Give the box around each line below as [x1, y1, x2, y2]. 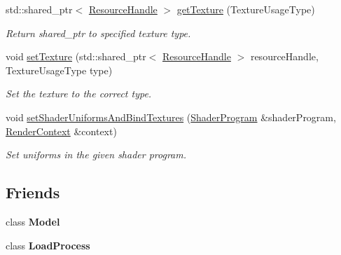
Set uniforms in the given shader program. [6, 147, 187, 162]
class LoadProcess [6, 237, 90, 252]
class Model [6, 214, 60, 228]
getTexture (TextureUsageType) [176, 2, 315, 16]
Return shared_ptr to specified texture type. [6, 25, 191, 40]
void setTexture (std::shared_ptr [6, 49, 146, 64]
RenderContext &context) [6, 123, 117, 138]
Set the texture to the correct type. [6, 86, 152, 101]
